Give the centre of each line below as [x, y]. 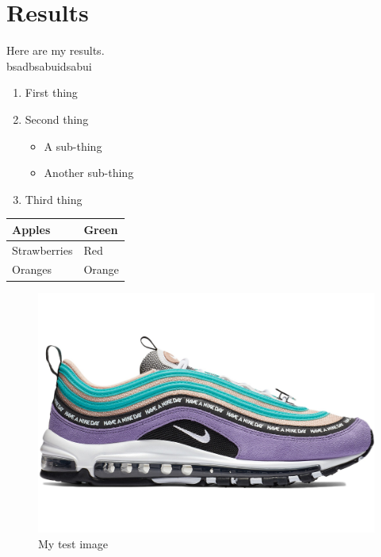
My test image [73, 543]
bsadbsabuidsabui [49, 65]
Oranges [32, 269]
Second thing [57, 119]
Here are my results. [56, 50]
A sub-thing [73, 146]
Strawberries [42, 250]
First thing [51, 92]
